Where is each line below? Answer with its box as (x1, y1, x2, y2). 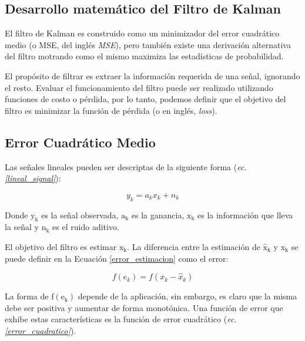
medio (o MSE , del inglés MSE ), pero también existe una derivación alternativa (5, 38, 291, 50)
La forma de (5, 290, 49, 302)
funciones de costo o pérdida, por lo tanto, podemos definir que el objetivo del (5, 93, 286, 105)
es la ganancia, (131, 208, 185, 221)
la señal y (5, 221, 39, 233)
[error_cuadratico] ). (5, 324, 76, 336)
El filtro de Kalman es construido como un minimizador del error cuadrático (5, 27, 280, 39)
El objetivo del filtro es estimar (5, 240, 117, 252)
